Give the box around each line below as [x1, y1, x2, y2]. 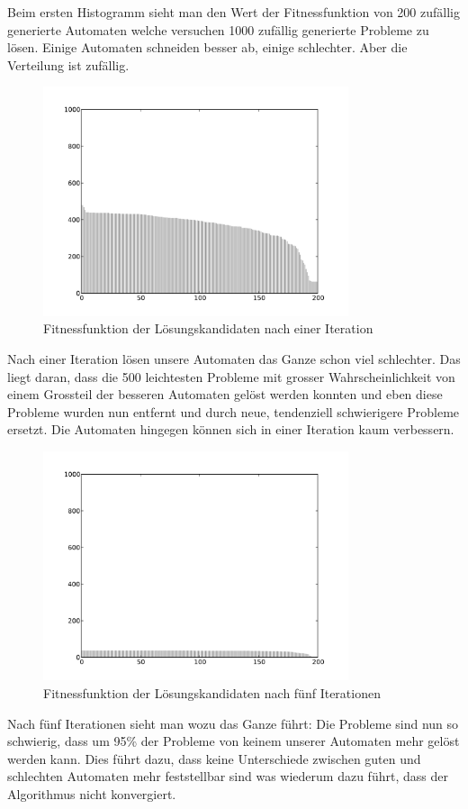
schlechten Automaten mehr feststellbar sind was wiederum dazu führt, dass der [7, 767, 448, 786]
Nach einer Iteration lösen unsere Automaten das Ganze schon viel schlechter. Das [7, 349, 461, 368]
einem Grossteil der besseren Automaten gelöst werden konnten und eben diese [7, 385, 443, 404]
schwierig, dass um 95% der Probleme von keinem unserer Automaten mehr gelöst [7, 732, 460, 750]
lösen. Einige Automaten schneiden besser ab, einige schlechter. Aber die [7, 38, 408, 57]
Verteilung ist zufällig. [7, 55, 130, 74]
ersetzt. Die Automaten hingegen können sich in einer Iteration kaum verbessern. [7, 420, 454, 439]
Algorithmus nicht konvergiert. [7, 784, 176, 803]
